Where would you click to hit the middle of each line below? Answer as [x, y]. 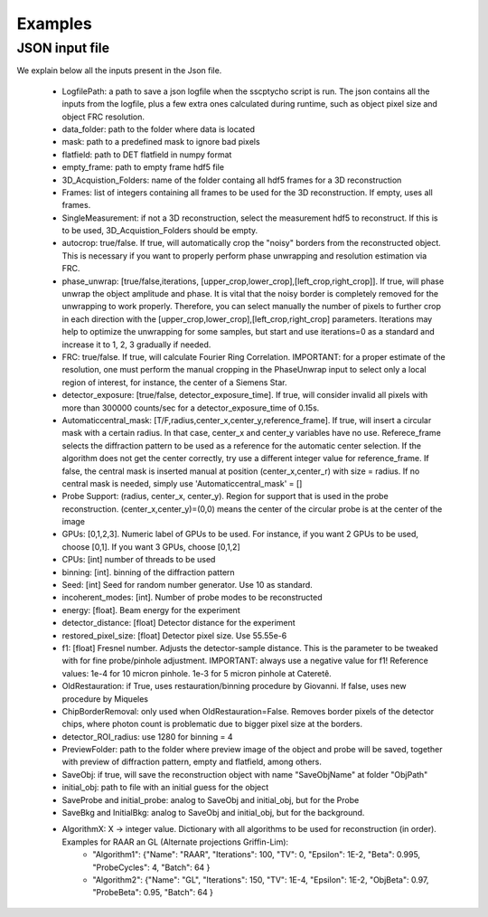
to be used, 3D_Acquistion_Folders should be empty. [160, 231]
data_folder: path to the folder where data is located [159, 129]
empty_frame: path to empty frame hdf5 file [143, 167]
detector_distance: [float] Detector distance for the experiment [178, 623]
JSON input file [63, 48]
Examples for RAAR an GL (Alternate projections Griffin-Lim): [175, 842]
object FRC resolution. [103, 117]
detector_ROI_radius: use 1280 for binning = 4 [148, 736]
